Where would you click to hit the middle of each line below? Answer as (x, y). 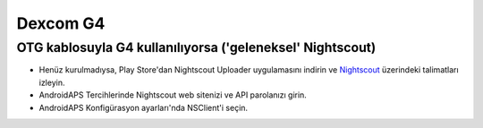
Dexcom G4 (61, 23)
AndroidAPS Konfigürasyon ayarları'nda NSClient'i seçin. (144, 107)
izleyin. (52, 82)
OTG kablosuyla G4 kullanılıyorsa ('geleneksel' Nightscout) (196, 47)
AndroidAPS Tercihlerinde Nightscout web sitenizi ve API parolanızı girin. (173, 95)
